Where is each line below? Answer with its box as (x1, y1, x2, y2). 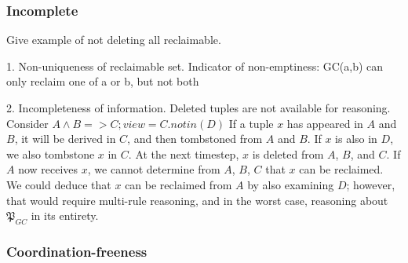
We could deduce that (6, 176, 111, 192)
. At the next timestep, (128, 145, 239, 162)
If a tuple (228, 115, 274, 131)
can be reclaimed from (125, 176, 232, 192)
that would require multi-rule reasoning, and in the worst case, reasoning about (6, 192, 388, 208)
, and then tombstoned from (127, 130, 263, 147)
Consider (6, 115, 49, 131)
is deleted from (252, 145, 324, 162)
